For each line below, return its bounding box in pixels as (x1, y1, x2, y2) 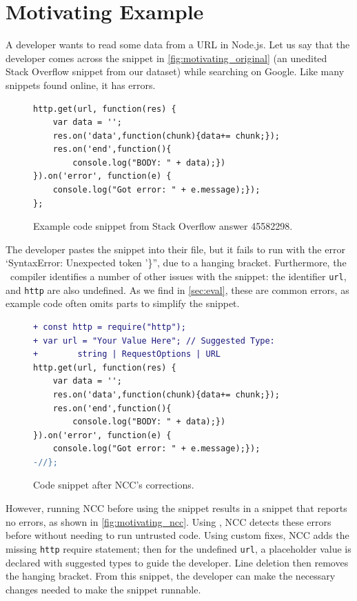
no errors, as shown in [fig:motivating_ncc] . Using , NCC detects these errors (6, 514, 331, 529)
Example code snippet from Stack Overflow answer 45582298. (33, 219, 293, 233)
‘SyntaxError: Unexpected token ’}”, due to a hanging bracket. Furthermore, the (6, 255, 347, 270)
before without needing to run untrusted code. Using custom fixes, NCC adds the (6, 528, 349, 542)
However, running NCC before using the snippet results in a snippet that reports (6, 501, 347, 515)
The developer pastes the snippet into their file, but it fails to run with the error (6, 242, 345, 256)
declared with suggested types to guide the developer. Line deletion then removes (6, 555, 349, 569)
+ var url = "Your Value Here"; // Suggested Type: (33, 335, 275, 346)
